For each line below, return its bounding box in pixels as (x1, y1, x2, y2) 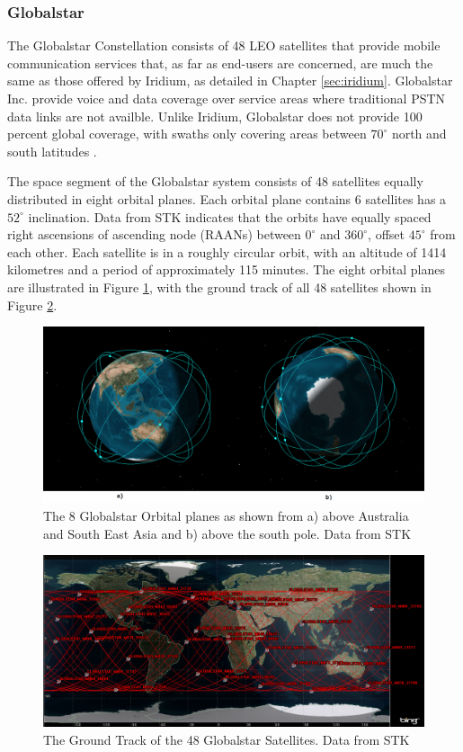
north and (391, 124, 447, 143)
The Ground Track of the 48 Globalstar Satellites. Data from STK (43, 730, 410, 749)
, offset (368, 225, 405, 244)
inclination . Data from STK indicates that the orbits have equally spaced (28, 207, 432, 226)
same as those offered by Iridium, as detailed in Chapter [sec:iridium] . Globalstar (7, 71, 453, 90)
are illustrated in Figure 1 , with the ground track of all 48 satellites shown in (7, 277, 432, 296)
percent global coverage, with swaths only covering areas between (7, 124, 367, 143)
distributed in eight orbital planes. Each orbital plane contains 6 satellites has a (7, 189, 447, 208)
